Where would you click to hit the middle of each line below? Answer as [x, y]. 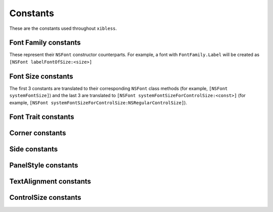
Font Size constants [41, 76]
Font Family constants [45, 43]
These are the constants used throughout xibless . [63, 28]
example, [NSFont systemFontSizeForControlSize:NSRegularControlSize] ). [98, 102]
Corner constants [38, 133]
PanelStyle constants [44, 165]
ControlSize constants [45, 198]
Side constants [34, 149]
